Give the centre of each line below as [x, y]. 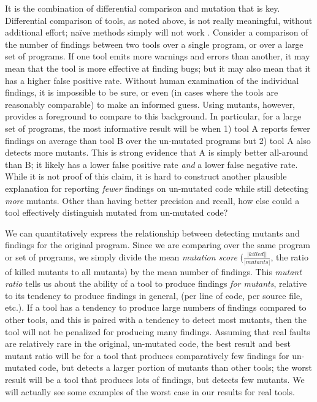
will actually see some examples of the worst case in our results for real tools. [150, 391]
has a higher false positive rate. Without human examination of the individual [152, 80]
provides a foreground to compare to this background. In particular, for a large [153, 116]
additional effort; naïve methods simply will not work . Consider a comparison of [157, 32]
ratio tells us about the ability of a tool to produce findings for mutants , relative [156, 283]
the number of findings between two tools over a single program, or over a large [154, 44]
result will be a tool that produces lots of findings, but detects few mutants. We [155, 379]
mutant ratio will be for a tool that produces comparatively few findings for [147, 355]
